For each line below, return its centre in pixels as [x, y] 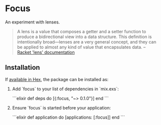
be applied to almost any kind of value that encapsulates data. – [81, 47]
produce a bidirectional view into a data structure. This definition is [84, 37]
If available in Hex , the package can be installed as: [57, 79]
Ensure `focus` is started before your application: [61, 107]
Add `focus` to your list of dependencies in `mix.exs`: [65, 89]
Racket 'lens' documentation [46, 52]
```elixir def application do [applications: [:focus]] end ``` [69, 117]
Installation [23, 68]
